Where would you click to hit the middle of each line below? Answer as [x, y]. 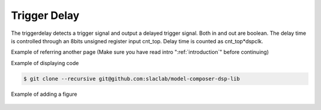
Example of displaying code [45, 63]
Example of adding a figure [44, 94]
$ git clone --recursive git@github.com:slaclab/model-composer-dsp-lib [132, 79]
